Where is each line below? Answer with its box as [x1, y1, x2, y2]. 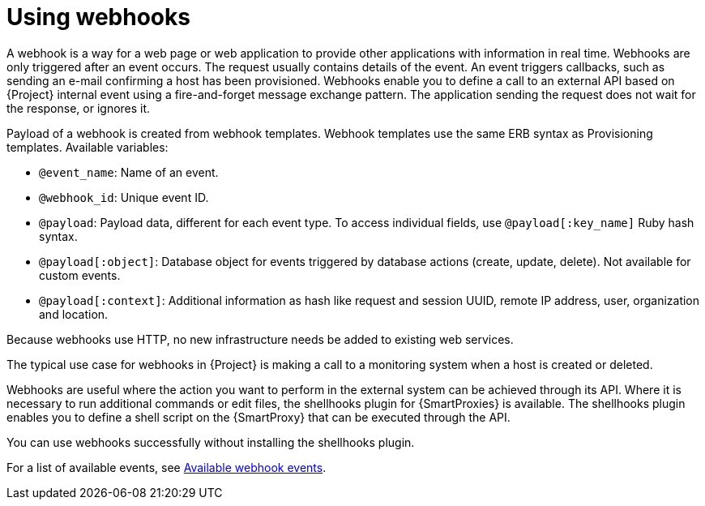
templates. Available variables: [6, 139, 169, 154]
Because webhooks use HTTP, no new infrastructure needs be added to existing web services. [6, 332, 514, 346]
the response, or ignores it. [6, 101, 151, 115]
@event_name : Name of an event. [39, 165, 219, 179]
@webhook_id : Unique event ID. [39, 190, 209, 204]
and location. [39, 307, 109, 321]
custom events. [39, 268, 121, 282]
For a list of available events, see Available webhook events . [6, 460, 327, 474]
